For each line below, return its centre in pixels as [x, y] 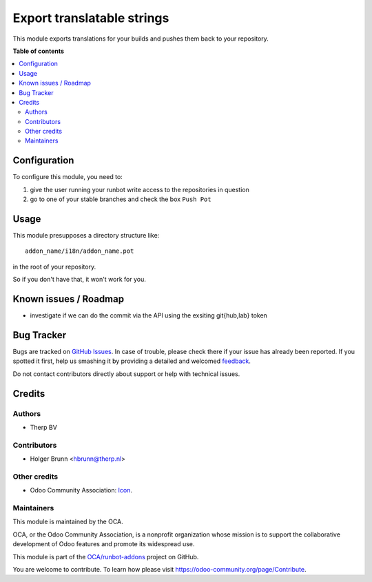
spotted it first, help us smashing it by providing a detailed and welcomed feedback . [132, 361]
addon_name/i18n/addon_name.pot [80, 251]
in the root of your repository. [54, 267]
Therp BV [44, 427]
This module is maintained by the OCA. [68, 522]
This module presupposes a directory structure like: [86, 236]
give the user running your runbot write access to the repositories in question [139, 189]
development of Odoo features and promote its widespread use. [104, 544]
